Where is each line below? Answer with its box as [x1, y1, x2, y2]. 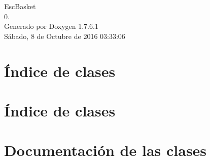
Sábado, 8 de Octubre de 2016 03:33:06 [4, 30, 125, 41]
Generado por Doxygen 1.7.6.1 [4, 21, 98, 31]
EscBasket [4, 1, 36, 11]
